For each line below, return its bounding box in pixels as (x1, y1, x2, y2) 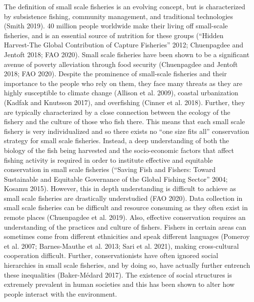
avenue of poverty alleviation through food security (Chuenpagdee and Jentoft (4, 59, 238, 69)
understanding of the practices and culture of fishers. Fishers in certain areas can (4, 221, 247, 232)
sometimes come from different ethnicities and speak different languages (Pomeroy (4, 231, 250, 241)
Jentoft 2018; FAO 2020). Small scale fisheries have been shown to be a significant (4, 49, 250, 59)
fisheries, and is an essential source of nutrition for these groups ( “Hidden (4, 30, 224, 40)
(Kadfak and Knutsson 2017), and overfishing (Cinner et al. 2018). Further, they (4, 97, 245, 107)
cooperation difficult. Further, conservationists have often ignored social (4, 250, 218, 260)
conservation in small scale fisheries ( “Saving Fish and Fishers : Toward (4, 164, 216, 174)
